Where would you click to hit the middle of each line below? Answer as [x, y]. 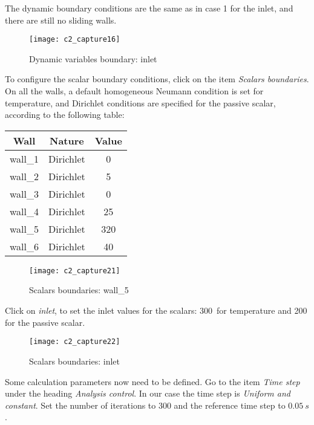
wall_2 [25, 176]
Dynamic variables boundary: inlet [93, 58]
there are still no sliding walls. [61, 20]
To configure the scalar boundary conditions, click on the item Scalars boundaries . [157, 79]
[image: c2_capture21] [75, 271]
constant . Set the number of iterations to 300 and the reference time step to [145, 405]
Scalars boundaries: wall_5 [79, 290]
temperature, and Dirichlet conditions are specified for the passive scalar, [140, 102]
